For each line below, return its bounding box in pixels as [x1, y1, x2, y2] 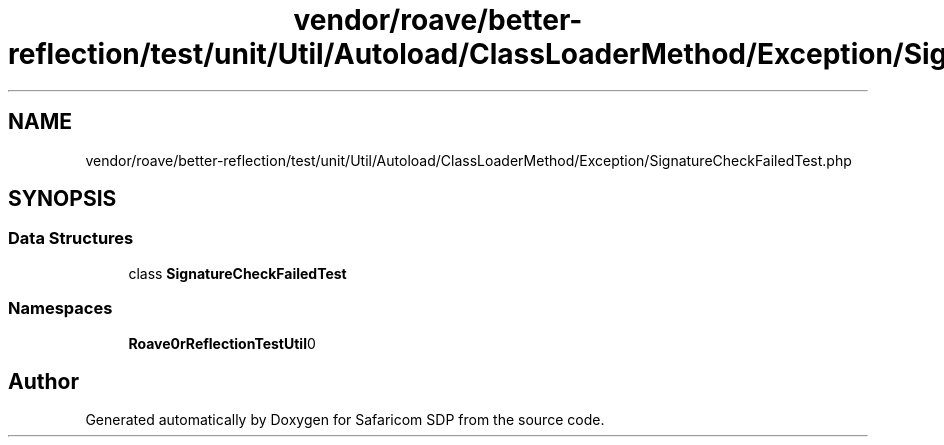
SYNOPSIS [8, 186, 117, 212]
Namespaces [8, 298, 113, 319]
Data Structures [8, 228, 134, 249]
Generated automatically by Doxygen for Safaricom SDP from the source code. [85, 411, 605, 429]
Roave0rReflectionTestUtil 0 [128, 334, 316, 352]
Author [8, 368, 79, 394]
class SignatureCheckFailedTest [128, 264, 347, 282]
